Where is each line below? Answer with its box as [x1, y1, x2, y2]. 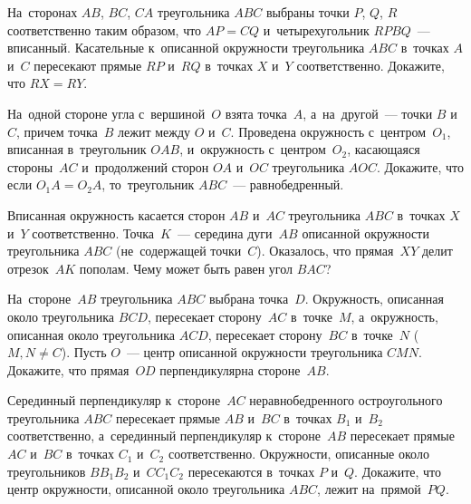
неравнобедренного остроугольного [249, 391, 443, 410]
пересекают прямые [34, 55, 142, 74]
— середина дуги [177, 223, 273, 242]
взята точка [225, 103, 287, 122]
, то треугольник [101, 175, 195, 194]
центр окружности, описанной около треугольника [7, 480, 285, 499]
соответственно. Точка [32, 223, 155, 242]
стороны [7, 157, 53, 176]
